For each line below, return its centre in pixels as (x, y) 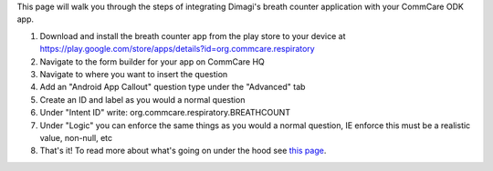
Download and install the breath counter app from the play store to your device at (193, 35)
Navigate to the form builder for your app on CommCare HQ (152, 61)
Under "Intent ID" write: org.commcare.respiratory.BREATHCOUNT (165, 113)
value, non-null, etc (76, 137)
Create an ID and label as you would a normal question (142, 99)
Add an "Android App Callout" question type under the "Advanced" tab (173, 87)
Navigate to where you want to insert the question (134, 74)
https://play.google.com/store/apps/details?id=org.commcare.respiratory (177, 49)
